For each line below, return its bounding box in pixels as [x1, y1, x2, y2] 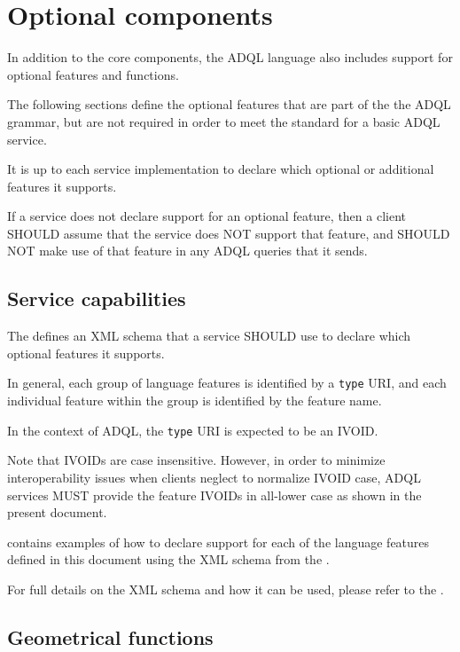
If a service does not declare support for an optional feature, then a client [7, 207, 406, 225]
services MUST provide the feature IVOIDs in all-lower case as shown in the [7, 485, 422, 504]
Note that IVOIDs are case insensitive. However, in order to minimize [7, 451, 386, 469]
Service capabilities [7, 285, 186, 312]
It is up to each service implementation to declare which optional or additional [7, 160, 434, 178]
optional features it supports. [7, 343, 165, 362]
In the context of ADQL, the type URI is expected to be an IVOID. [7, 420, 378, 439]
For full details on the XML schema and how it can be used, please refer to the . [7, 579, 444, 598]
